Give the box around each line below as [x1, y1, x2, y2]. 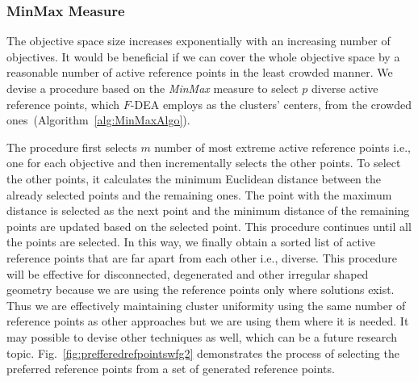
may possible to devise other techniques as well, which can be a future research [6, 328, 397, 345]
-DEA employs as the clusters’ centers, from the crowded [130, 95, 412, 112]
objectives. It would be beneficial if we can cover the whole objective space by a [6, 48, 400, 65]
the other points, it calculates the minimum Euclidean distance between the [6, 170, 382, 187]
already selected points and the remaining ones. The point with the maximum [6, 186, 392, 203]
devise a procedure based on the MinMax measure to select [6, 80, 299, 96]
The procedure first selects [6, 138, 137, 155]
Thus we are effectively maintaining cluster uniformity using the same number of [6, 296, 406, 313]
